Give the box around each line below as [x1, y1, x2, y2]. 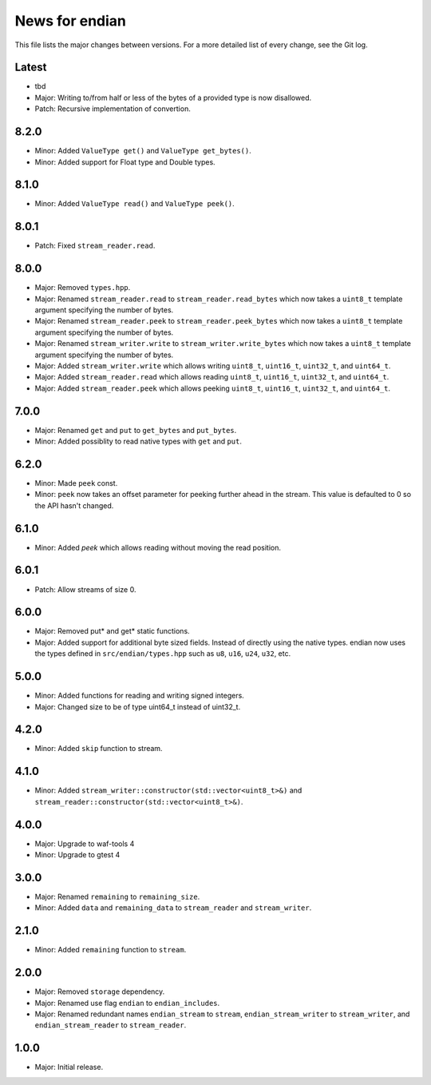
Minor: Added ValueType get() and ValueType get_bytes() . [34, 146, 251, 156]
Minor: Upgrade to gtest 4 [34, 850, 121, 860]
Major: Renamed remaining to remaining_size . [34, 892, 200, 901]
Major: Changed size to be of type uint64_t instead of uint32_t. [34, 701, 241, 711]
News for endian [14, 12, 127, 30]
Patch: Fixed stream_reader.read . [34, 240, 156, 251]
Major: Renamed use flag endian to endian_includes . [34, 998, 220, 1008]
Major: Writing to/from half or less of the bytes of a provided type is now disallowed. [34, 93, 311, 102]
